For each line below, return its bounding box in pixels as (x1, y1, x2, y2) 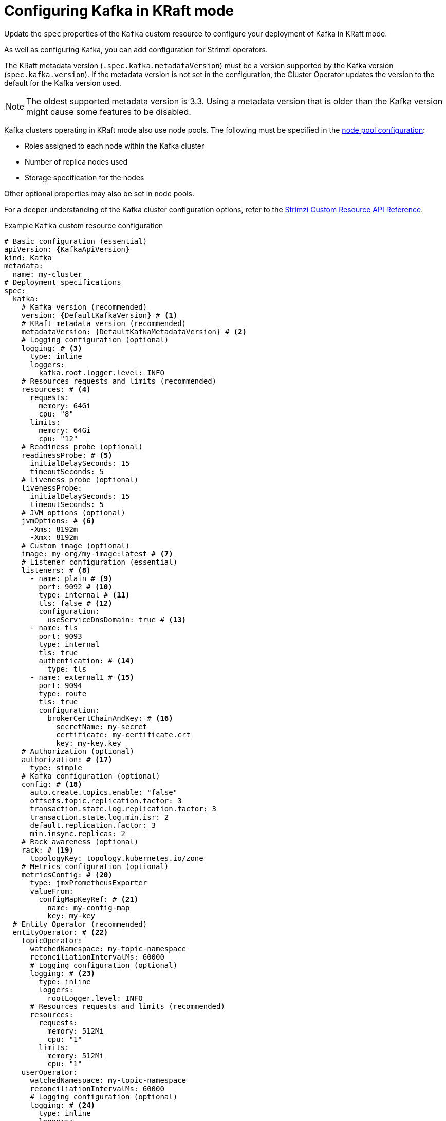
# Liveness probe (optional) (21, 475, 139, 484)
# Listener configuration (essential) (21, 557, 178, 566)
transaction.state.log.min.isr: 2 (30, 812, 169, 821)
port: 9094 (39, 681, 82, 690)
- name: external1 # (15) (30, 673, 134, 681)
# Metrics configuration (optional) (21, 862, 169, 871)
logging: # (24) (30, 1100, 96, 1109)
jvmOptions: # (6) (21, 516, 96, 525)
